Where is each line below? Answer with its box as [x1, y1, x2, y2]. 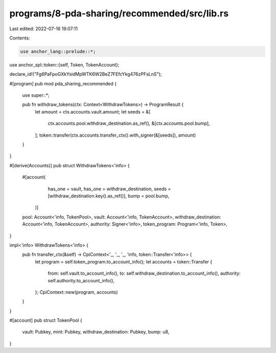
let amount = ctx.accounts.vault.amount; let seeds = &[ [35, 108, 151, 115]
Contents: [9, 35, 30, 41]
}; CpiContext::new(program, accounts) [35, 289, 118, 295]
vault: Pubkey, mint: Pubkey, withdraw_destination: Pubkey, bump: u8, [22, 329, 170, 335]
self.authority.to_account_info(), [48, 277, 115, 283]
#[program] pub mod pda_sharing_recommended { [9, 80, 117, 86]
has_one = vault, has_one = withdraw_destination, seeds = [48, 186, 171, 192]
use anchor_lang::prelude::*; [20, 49, 96, 54]
